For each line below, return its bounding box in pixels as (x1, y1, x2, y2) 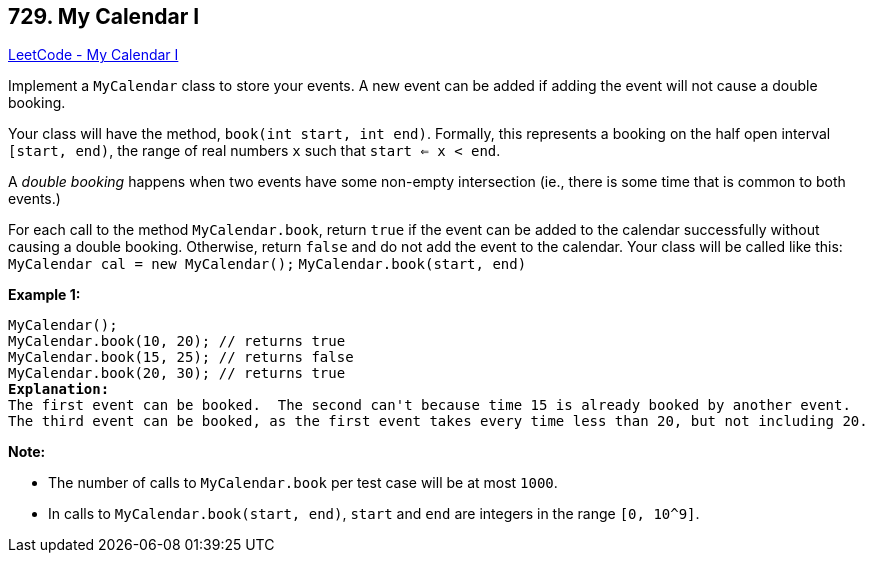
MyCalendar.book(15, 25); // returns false (8, 349, 354, 366)
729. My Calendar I (8, 4, 200, 29)
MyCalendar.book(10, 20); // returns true (8, 333, 346, 350)
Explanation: (8, 381, 110, 398)
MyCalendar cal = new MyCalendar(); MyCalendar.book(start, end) (8, 256, 527, 273)
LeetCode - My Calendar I (8, 46, 179, 64)
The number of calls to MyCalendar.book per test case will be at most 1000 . (48, 474, 558, 492)
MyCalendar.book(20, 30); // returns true (8, 365, 346, 382)
